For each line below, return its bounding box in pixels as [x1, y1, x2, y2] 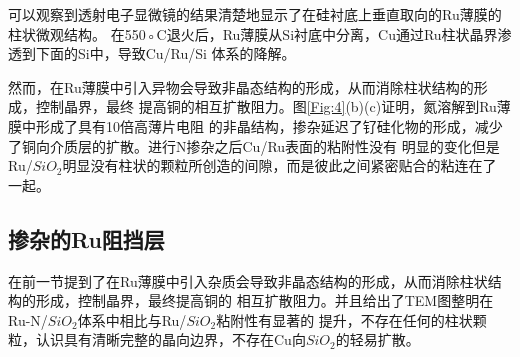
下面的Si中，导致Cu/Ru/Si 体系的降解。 [35, 43, 296, 64]
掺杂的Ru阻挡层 [8, 223, 165, 254]
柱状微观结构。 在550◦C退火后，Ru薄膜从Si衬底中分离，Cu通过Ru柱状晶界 [8, 23, 498, 44]
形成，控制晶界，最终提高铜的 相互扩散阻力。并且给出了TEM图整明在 [35, 290, 494, 311]
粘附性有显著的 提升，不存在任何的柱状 [216, 309, 473, 330]
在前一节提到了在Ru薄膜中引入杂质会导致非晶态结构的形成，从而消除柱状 [8, 270, 488, 291]
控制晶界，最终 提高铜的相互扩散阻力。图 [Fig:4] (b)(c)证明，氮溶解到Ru [35, 96, 497, 117]
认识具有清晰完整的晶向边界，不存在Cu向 [35, 329, 306, 350]
